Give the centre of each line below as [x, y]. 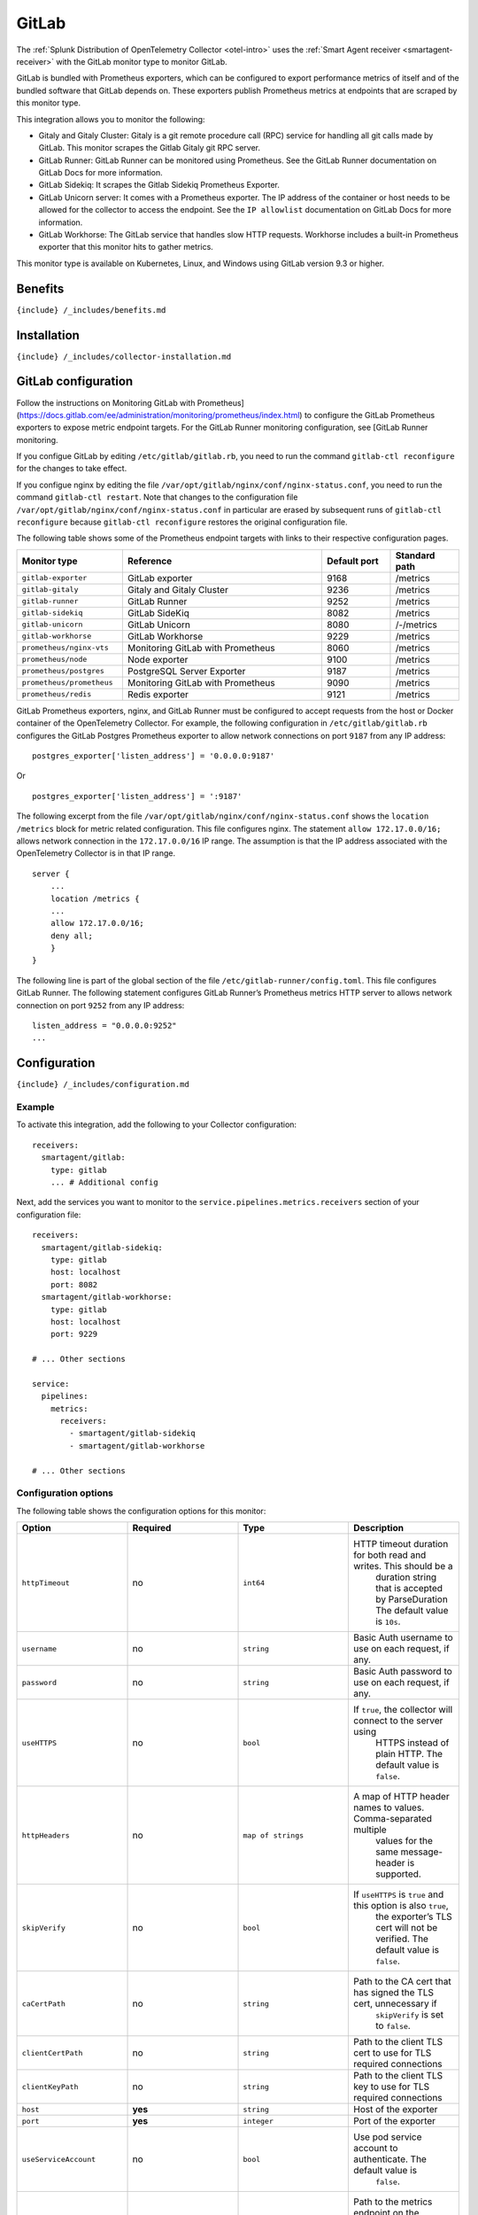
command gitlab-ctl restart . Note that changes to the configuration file [157, 497]
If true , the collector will [403, 1710]
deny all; [71, 936]
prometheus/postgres [63, 671]
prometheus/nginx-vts [66, 648]
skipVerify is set [409, 2015]
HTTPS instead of [412, 1743]
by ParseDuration [412, 1599]
